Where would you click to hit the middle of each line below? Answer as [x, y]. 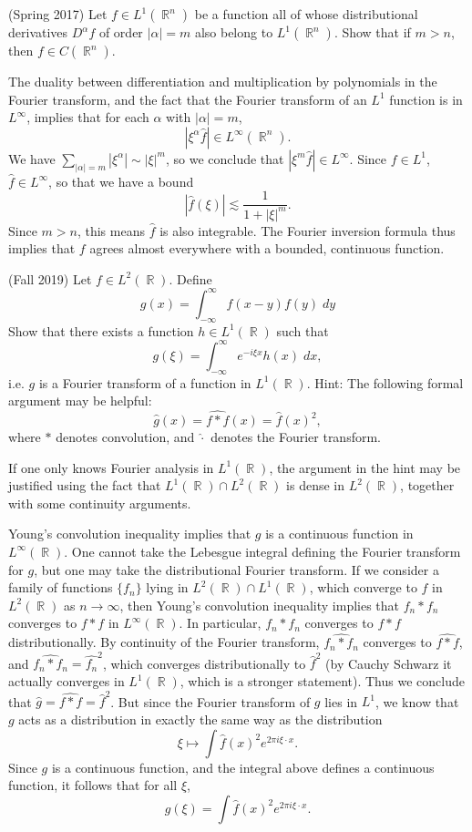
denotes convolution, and [125, 437]
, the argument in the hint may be [365, 467]
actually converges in [67, 681]
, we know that [417, 701]
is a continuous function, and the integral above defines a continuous [243, 767]
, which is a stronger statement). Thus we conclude [322, 681]
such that [303, 330]
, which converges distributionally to [204, 663]
